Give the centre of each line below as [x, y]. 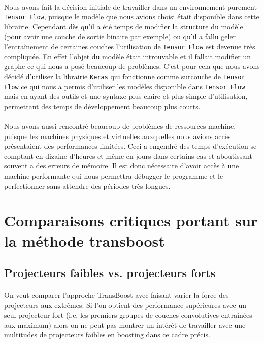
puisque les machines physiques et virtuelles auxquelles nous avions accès [118, 136]
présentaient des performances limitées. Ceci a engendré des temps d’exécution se [130, 146]
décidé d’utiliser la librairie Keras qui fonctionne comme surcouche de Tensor [125, 76]
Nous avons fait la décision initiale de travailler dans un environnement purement [130, 6]
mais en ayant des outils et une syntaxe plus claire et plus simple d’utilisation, [126, 96]
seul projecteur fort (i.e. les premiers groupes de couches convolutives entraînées [128, 315]
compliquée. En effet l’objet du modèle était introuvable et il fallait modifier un [128, 56]
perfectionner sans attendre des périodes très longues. [87, 185]
